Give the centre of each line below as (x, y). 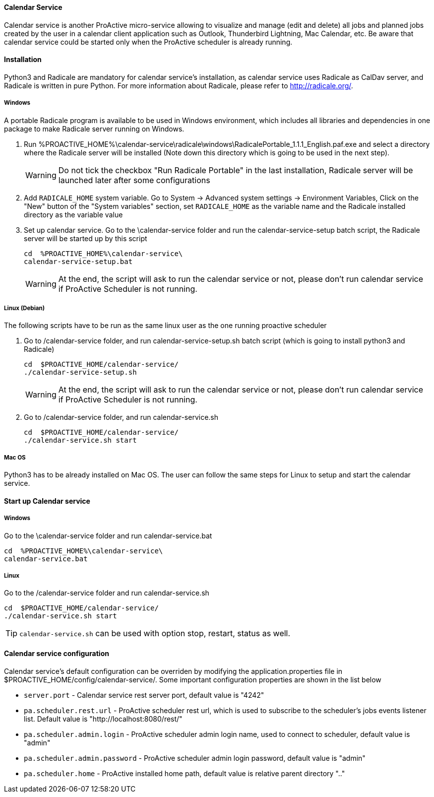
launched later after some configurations (134, 180)
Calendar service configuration (57, 653)
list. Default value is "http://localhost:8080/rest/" (103, 719)
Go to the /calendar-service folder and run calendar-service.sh (107, 593)
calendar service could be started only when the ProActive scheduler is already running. (148, 42)
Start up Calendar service (47, 501)
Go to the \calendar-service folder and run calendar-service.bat (108, 535)
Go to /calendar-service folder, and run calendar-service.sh (121, 417)
